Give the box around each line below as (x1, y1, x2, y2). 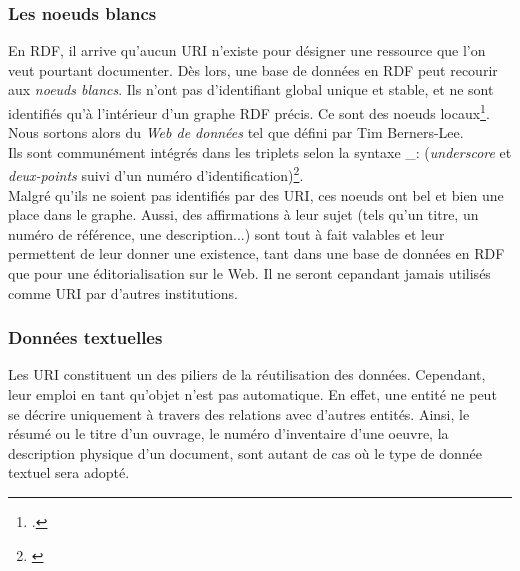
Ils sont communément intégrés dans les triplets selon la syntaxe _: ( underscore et (8, 141, 512, 162)
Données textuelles (8, 325, 163, 350)
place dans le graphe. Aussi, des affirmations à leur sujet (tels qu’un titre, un (8, 204, 479, 225)
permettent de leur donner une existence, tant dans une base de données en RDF (8, 243, 505, 264)
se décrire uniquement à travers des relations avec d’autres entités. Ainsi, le (8, 403, 470, 424)
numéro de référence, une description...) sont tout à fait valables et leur (8, 223, 445, 244)
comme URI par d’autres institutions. (8, 282, 238, 303)
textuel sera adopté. (8, 462, 130, 483)
